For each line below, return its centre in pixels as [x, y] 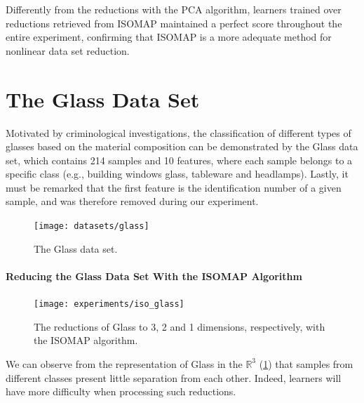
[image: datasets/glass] [92, 226]
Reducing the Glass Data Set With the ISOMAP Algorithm [154, 276]
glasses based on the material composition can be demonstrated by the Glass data [182, 146]
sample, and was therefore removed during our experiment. [132, 201]
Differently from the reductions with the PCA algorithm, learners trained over [174, 9]
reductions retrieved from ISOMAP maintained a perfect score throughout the [174, 23]
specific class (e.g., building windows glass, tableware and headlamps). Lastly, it [177, 174]
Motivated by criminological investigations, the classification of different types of [178, 132]
